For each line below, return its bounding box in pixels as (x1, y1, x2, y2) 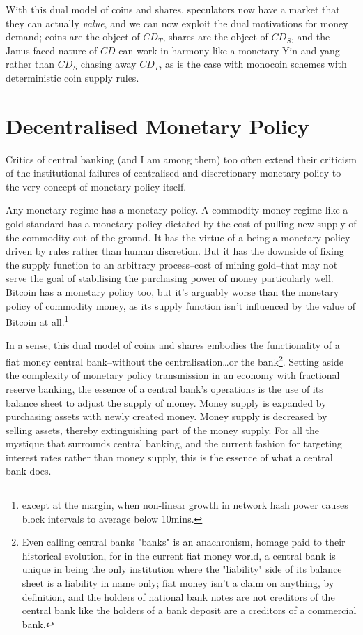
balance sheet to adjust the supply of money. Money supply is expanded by (6, 395, 327, 410)
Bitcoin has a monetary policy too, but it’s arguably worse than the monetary (6, 285, 339, 299)
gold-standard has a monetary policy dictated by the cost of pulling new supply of (6, 216, 357, 231)
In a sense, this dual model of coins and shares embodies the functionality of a (6, 338, 340, 352)
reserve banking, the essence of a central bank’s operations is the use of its (6, 381, 323, 396)
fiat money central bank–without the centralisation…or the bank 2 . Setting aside (6, 352, 343, 368)
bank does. (6, 463, 52, 478)
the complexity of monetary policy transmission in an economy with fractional (6, 368, 340, 382)
